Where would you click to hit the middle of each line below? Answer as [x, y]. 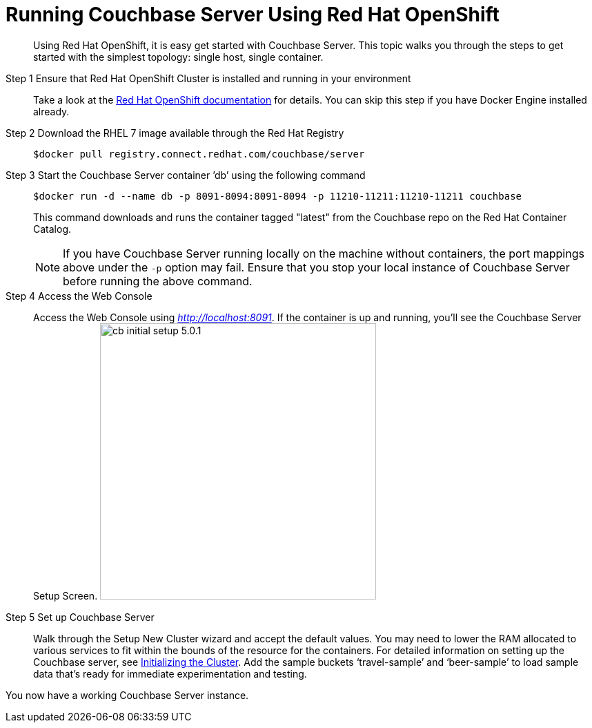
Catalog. [52, 229]
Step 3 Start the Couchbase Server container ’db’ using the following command [186, 175]
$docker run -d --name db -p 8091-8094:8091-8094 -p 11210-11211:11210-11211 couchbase [278, 196]
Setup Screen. [66, 595]
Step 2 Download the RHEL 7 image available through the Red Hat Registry [175, 133]
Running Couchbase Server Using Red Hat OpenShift [253, 15]
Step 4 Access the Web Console [79, 296]
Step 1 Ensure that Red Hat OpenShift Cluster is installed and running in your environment [208, 78]
